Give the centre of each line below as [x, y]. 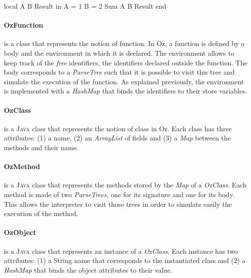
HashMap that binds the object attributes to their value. [88, 270]
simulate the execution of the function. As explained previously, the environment [124, 81]
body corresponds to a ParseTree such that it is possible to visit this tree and [119, 72]
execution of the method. [41, 213]
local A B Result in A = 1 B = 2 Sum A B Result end [85, 6]
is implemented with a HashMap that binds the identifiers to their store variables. [125, 91]
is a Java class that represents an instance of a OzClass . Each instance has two [121, 251]
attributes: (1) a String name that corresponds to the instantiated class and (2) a [125, 260]
